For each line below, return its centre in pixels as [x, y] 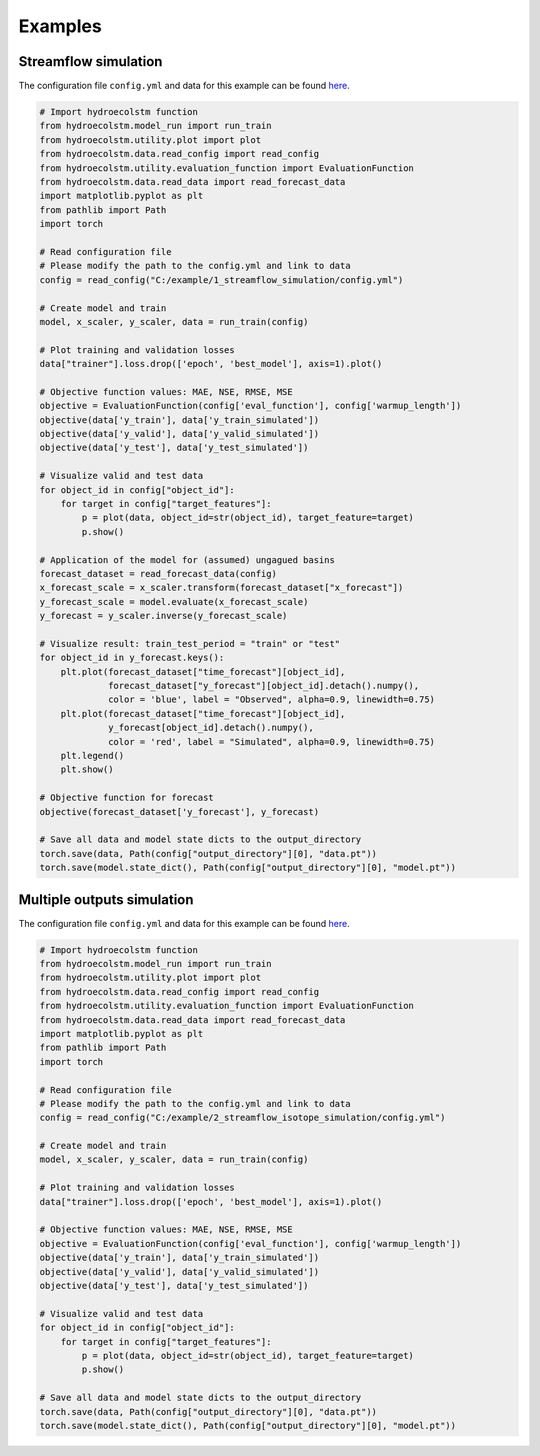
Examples [60, 26]
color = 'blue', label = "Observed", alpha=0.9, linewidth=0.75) [271, 699]
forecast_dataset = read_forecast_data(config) [158, 573]
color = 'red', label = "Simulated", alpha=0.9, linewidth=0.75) [271, 741]
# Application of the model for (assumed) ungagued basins [187, 559]
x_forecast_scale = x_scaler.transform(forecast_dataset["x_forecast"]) [221, 588]
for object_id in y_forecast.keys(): [132, 658]
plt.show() [87, 769]
